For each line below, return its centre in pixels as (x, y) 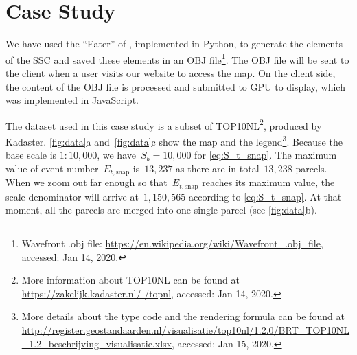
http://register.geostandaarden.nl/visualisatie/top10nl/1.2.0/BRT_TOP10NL (186, 329)
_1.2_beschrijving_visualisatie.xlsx (96, 343)
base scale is (31, 155)
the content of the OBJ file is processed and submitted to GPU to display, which (175, 86)
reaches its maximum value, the (268, 182)
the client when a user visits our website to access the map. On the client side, (171, 72)
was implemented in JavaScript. (72, 100)
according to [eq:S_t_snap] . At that (265, 196)
